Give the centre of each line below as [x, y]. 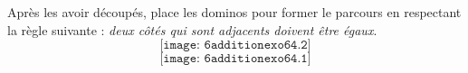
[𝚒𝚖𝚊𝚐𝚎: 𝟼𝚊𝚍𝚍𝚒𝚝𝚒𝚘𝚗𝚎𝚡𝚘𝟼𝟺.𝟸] [235, 46]
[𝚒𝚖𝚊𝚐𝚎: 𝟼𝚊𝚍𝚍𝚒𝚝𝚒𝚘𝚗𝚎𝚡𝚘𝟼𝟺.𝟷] [235, 59]
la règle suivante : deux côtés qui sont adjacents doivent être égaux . [192, 29]
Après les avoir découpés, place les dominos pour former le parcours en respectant [234, 12]
